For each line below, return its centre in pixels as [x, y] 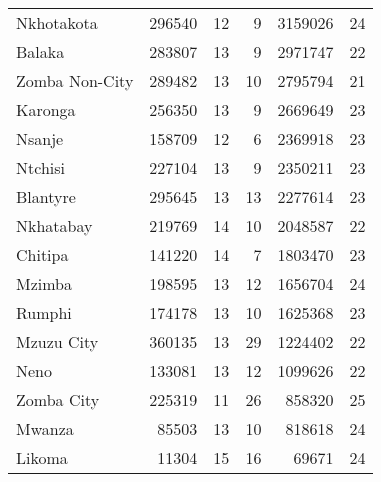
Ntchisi [40, 167]
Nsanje [40, 138]
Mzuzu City [57, 341]
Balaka [40, 51]
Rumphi [44, 312]
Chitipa [42, 254]
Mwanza [45, 428]
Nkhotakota [57, 22]
